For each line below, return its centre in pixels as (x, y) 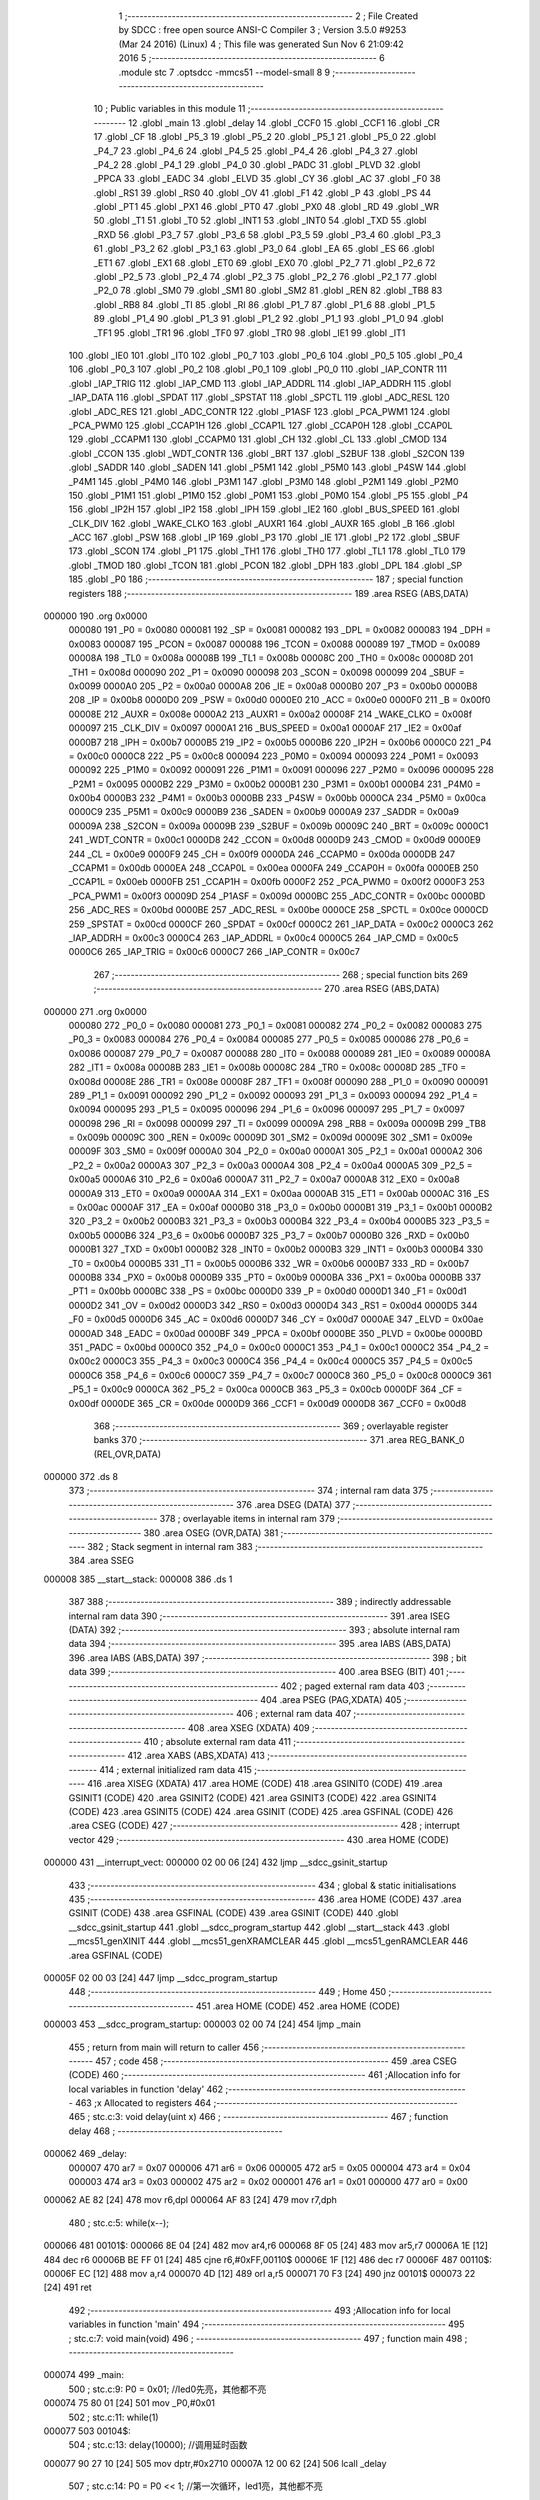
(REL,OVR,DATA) (127, 1454)
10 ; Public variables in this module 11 (169, 109)
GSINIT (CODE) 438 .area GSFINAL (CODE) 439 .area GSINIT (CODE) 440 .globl (233, 1913)
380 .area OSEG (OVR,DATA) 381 (211, 1532)
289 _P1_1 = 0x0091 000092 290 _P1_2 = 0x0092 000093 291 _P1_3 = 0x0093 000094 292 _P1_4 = (273, 1095)
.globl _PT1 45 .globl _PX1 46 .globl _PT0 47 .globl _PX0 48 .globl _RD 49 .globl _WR (266, 207)
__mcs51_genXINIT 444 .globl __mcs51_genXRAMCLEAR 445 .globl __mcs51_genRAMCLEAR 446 (268, 1941)
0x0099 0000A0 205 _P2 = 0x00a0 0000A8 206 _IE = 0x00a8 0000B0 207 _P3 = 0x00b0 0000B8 (273, 686)
